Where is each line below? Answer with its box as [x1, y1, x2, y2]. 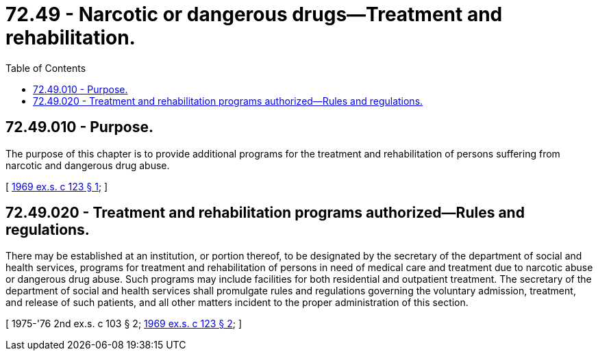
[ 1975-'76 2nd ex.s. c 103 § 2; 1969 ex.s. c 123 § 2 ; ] [5, 318, 242, 330]
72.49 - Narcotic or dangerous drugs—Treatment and [5, 3, 503, 26]
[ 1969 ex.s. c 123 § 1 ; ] [5, 180, 108, 192]
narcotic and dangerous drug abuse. [5, 159, 170, 171]
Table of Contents [5, 62, 86, 74]
